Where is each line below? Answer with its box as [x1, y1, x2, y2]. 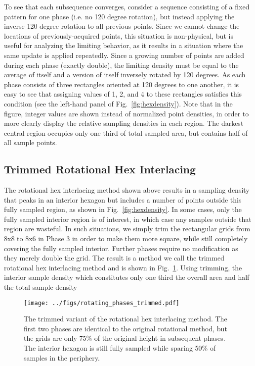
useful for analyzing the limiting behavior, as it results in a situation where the [4, 40, 243, 51]
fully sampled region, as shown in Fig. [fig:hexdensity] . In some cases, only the [4, 204, 242, 214]
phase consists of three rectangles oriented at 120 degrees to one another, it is [4, 79, 239, 89]
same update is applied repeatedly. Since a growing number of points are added [4, 50, 245, 60]
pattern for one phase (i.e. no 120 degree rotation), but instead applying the [4, 11, 235, 21]
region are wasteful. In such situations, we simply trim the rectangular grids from [4, 223, 251, 234]
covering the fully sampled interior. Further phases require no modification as [4, 243, 238, 253]
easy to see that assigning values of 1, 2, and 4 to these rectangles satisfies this [4, 89, 242, 99]
